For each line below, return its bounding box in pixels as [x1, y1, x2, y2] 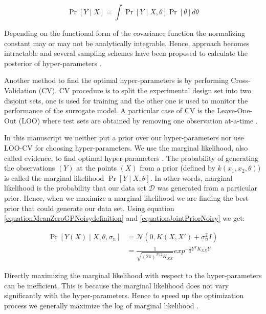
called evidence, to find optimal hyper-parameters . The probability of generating [4, 152, 258, 163]
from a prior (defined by [140, 162, 215, 173]
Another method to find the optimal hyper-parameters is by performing [4, 75, 229, 86]
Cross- [231, 75, 251, 86]
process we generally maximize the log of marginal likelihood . [4, 300, 199, 310]
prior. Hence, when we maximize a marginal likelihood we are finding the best [4, 192, 249, 203]
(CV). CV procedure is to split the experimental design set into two [38, 85, 252, 95]
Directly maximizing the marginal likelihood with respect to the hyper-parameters [4, 270, 262, 281]
